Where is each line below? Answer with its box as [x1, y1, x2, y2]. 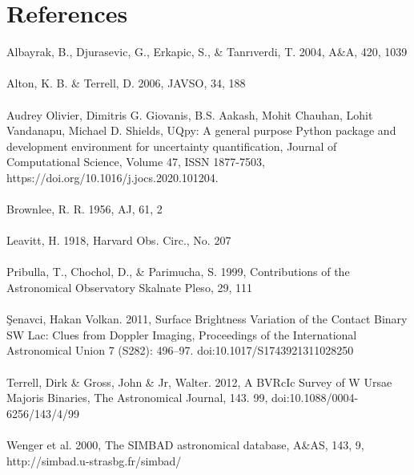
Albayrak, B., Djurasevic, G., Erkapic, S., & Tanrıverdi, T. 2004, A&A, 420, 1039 [6, 43, 408, 60]
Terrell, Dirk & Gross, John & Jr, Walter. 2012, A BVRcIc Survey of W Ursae [6, 373, 392, 390]
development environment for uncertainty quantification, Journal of [6, 137, 337, 154]
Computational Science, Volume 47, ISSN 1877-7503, [6, 153, 265, 170]
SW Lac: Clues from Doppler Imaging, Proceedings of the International [6, 326, 357, 343]
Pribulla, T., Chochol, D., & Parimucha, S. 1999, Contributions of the [6, 263, 350, 280]
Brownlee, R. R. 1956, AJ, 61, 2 [6, 201, 163, 217]
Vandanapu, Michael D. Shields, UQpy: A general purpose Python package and [6, 122, 396, 139]
